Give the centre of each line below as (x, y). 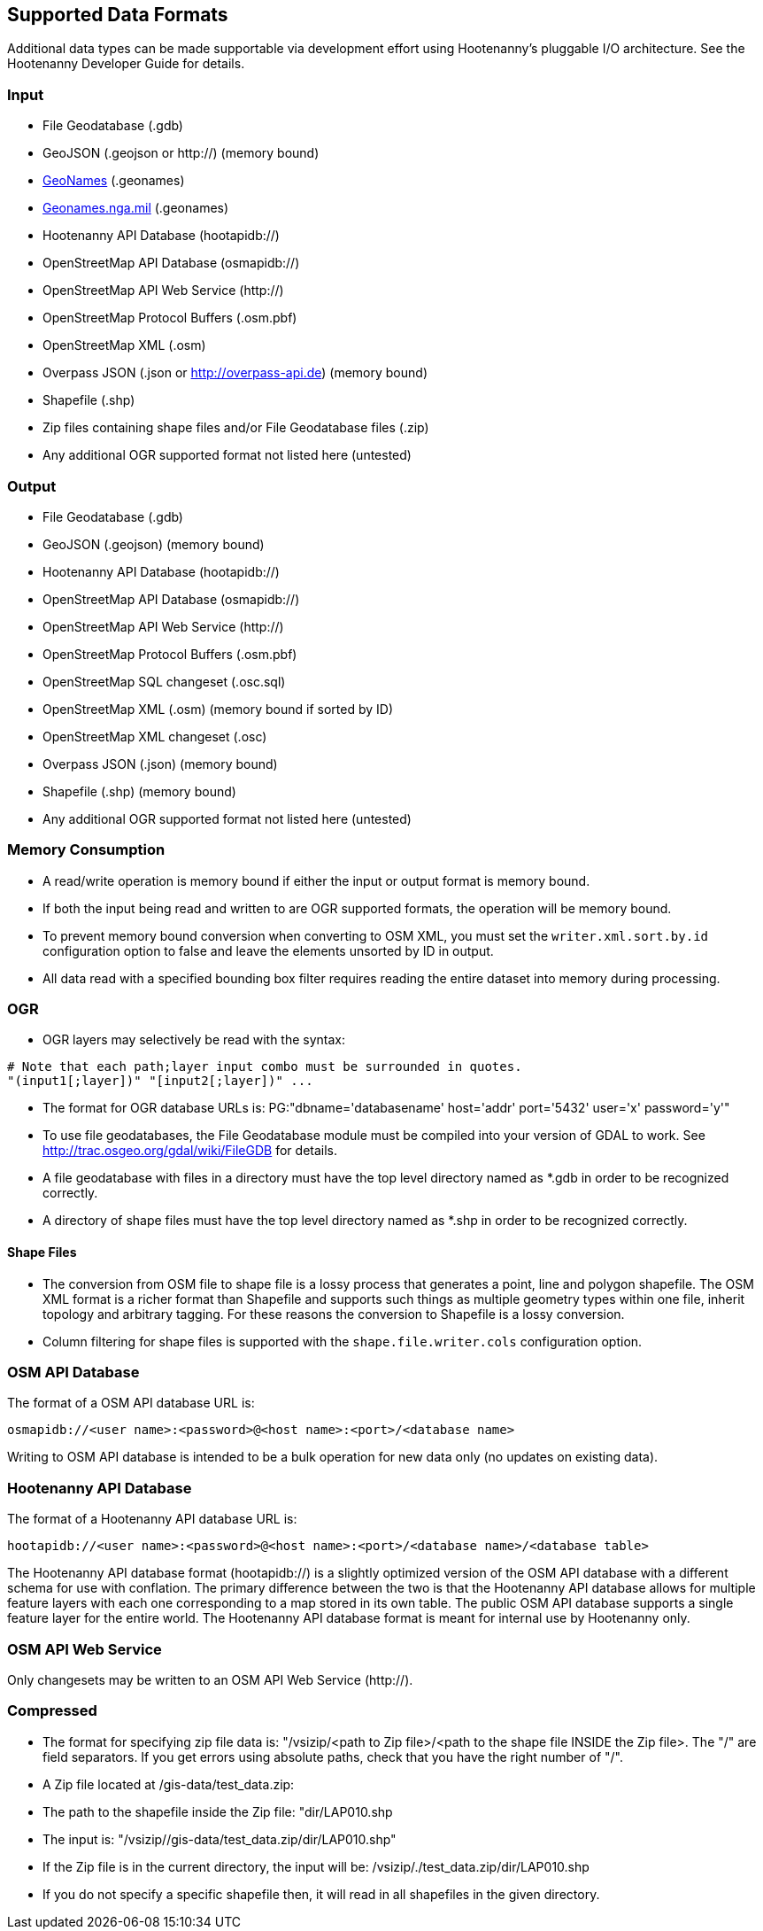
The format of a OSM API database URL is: (131, 1403)
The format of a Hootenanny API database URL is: (152, 1519)
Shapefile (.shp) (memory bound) (139, 791)
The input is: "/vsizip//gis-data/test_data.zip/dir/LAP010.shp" (220, 1839)
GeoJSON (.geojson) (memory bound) (154, 544)
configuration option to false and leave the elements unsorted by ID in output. (268, 950)
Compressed (52, 1711)
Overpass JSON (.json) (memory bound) (160, 764)
